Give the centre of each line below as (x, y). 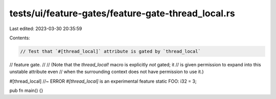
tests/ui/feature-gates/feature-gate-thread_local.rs (122, 13)
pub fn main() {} (26, 91)
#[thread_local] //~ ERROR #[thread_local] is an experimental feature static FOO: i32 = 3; (103, 81)
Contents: (20, 38)
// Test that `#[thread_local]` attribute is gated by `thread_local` (111, 51)
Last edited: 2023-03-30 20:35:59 (46, 29)
